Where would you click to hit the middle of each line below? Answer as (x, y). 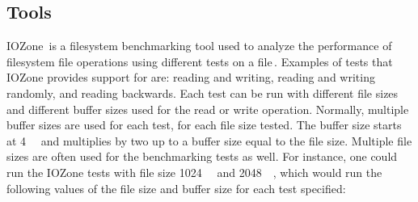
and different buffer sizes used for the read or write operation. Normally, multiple (208, 109)
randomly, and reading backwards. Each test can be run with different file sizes (203, 93)
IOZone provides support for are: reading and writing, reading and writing (191, 77)
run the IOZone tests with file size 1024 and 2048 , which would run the (194, 172)
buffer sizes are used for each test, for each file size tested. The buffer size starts (204, 125)
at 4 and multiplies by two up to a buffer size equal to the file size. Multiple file (209, 140)
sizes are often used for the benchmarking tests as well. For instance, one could (202, 156)
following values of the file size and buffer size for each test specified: (176, 188)
